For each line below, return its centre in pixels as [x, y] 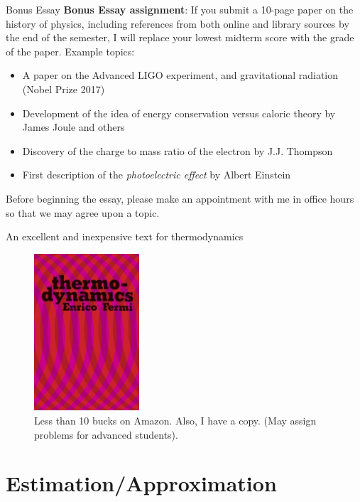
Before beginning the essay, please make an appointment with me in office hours [180, 198]
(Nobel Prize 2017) [64, 89]
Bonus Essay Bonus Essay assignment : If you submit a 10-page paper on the [180, 9]
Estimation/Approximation [141, 483]
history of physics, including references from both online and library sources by [178, 23]
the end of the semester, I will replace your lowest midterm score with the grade [180, 37]
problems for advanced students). [106, 434]
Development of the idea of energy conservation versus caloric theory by [179, 113]
